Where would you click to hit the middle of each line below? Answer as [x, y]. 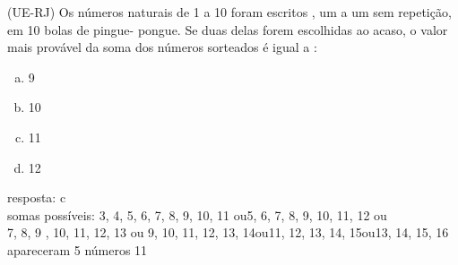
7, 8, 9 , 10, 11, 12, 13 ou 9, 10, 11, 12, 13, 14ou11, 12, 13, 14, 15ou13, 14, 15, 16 [228, 232]
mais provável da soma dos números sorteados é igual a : [162, 47]
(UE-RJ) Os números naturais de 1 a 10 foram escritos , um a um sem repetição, [229, 12]
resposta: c [37, 197]
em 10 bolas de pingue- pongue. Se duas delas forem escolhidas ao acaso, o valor [228, 29]
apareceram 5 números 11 [78, 249]
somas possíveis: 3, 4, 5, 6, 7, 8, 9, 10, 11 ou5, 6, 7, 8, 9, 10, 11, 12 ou [197, 214]
